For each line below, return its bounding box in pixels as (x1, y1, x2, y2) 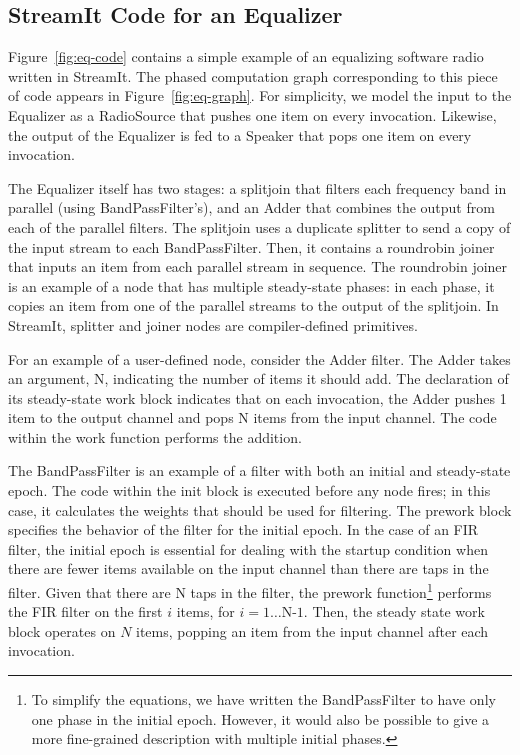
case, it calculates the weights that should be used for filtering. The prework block (8, 499, 512, 520)
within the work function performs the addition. (8, 426, 302, 447)
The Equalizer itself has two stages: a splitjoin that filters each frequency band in (8, 177, 507, 198)
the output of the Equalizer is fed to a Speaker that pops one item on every (8, 124, 472, 145)
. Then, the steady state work (303, 601, 485, 622)
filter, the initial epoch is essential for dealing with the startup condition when (8, 538, 488, 559)
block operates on (8, 620, 116, 641)
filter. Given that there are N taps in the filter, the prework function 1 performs (8, 579, 492, 602)
